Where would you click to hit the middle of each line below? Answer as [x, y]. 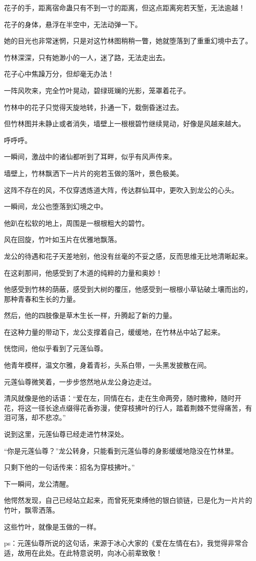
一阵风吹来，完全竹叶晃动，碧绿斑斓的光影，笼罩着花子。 [97, 90]
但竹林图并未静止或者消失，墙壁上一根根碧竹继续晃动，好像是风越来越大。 [125, 123]
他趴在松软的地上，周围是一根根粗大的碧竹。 [76, 223]
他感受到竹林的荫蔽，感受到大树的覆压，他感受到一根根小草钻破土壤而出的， [128, 289]
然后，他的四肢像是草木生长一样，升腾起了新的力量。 [90, 315]
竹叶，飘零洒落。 [32, 510]
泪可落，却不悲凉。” [35, 417]
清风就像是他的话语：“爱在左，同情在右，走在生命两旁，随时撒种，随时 [119, 398]
